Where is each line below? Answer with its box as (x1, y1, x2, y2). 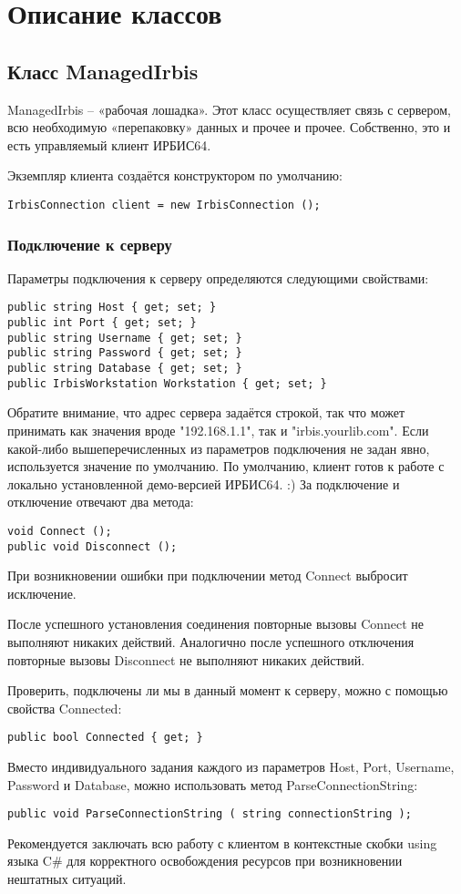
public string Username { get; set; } (7, 331, 242, 344)
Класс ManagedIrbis (7, 57, 199, 85)
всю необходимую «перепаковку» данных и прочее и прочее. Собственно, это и (7, 118, 451, 137)
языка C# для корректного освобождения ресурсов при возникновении (7, 851, 403, 870)
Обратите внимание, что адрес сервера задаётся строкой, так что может (7, 403, 405, 422)
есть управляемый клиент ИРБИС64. (7, 135, 211, 154)
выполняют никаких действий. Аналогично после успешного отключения (7, 632, 415, 652)
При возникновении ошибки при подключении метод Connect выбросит (7, 566, 408, 585)
